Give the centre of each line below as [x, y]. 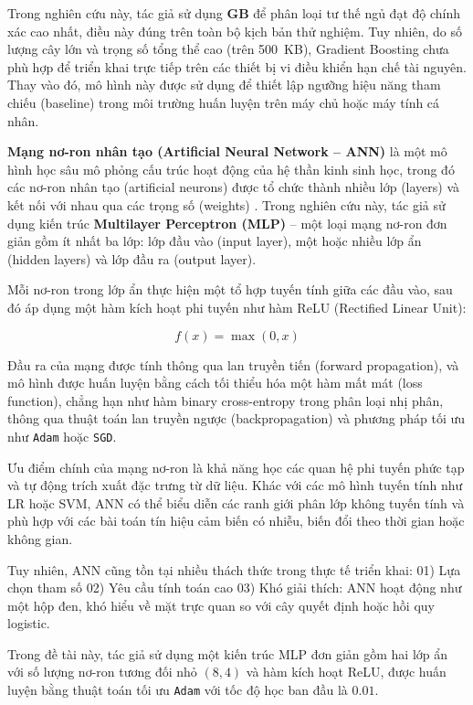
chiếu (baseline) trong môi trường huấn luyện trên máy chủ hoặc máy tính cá [224, 102]
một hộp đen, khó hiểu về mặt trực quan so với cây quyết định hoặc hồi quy [221, 605]
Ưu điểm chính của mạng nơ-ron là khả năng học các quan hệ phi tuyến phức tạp [236, 467]
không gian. [40, 538]
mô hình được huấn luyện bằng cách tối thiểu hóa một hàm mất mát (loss [215, 383]
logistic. [29, 623]
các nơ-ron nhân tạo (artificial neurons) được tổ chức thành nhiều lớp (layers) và [234, 187]
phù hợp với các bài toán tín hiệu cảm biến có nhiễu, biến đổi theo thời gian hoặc [236, 521]
